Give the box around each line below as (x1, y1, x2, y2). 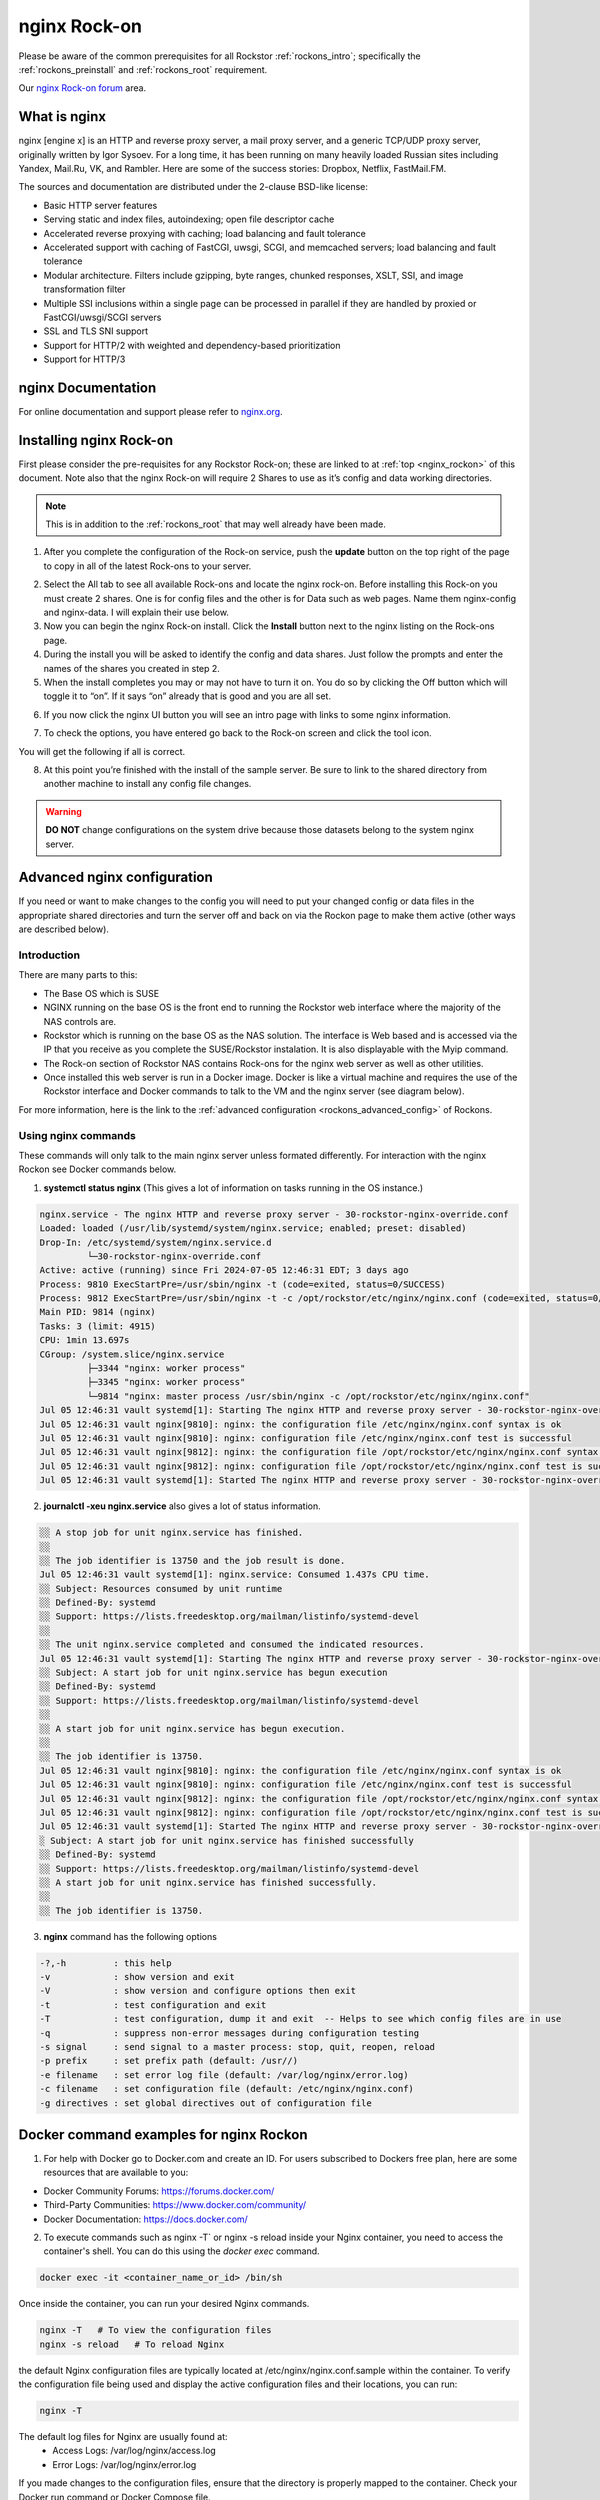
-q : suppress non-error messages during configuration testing (39, 2027, 420, 2039)
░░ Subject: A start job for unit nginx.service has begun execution (39, 1667, 388, 1679)
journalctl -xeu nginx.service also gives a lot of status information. (43, 1500, 322, 1512)
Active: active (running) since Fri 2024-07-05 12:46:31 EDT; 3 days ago (39, 1265, 409, 1276)
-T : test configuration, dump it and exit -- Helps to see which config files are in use (39, 2013, 562, 2025)
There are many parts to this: (18, 969, 138, 981)
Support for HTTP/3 (43, 353, 126, 365)
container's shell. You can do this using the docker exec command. (43, 2245, 320, 2257)
